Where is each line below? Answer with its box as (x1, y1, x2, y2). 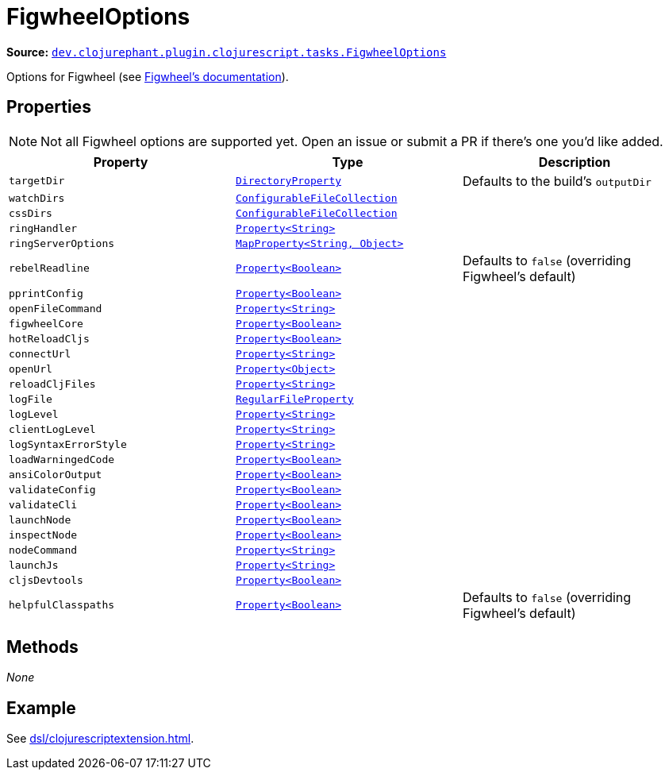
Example (6, 697, 76, 718)
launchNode (9, 513, 71, 526)
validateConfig (9, 483, 96, 496)
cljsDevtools (9, 573, 83, 586)
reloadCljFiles (9, 377, 96, 390)
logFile (9, 392, 52, 405)
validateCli (9, 498, 78, 511)
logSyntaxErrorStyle (9, 438, 127, 450)
